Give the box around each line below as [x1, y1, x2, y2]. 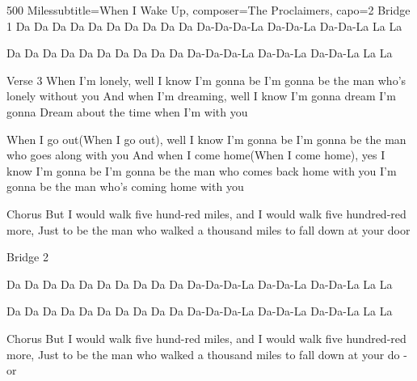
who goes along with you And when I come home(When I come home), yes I [6, 146, 385, 163]
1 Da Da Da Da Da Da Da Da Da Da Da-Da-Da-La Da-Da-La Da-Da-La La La [6, 17, 402, 34]
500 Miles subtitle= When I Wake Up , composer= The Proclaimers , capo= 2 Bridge [6, 2, 411, 18]
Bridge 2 [6, 248, 48, 265]
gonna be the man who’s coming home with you [6, 178, 244, 195]
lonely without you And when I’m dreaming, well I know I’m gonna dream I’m [6, 87, 396, 104]
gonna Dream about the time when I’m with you [6, 103, 248, 120]
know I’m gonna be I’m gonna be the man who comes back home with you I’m [6, 162, 397, 179]
